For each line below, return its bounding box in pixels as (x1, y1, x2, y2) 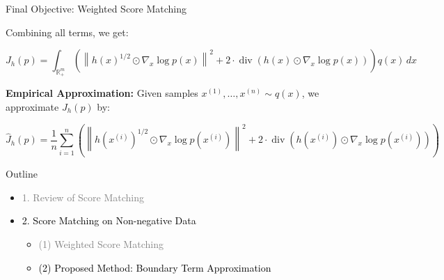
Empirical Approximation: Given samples (6, 86, 198, 100)
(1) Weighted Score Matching (38, 236, 164, 251)
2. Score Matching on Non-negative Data (22, 213, 196, 228)
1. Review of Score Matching (22, 189, 145, 204)
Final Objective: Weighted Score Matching (6, 1, 187, 15)
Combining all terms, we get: (6, 24, 129, 39)
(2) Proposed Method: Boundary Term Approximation (38, 260, 271, 274)
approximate (6, 99, 59, 114)
